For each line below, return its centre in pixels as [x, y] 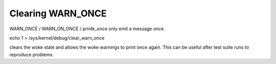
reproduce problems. [31, 54]
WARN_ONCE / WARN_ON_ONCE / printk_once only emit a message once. [87, 29]
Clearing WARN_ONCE [58, 13]
